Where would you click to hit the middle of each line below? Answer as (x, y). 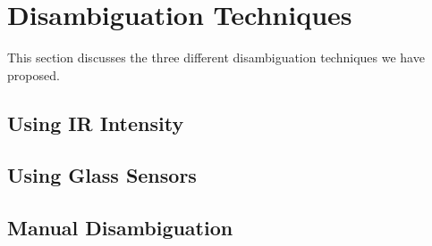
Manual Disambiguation (120, 228)
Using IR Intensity (96, 123)
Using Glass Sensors (102, 175)
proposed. (34, 74)
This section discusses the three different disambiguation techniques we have (216, 57)
